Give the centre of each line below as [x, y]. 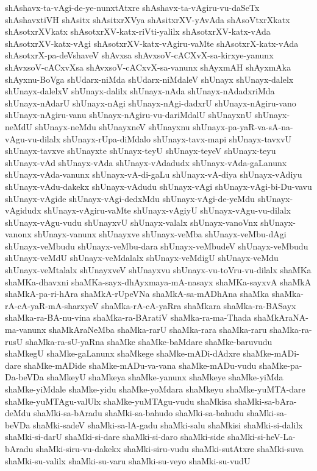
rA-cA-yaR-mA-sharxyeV [52, 305]
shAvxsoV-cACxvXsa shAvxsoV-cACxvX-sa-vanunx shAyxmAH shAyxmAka [148, 67]
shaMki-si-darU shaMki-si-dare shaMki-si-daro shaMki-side [115, 437]
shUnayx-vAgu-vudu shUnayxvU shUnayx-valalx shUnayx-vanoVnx [131, 222]
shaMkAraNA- [281, 317]
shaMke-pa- [280, 365]
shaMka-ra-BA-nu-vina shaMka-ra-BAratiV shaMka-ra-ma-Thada [128, 317]
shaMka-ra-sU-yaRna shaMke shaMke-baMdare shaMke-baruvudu [149, 341]
